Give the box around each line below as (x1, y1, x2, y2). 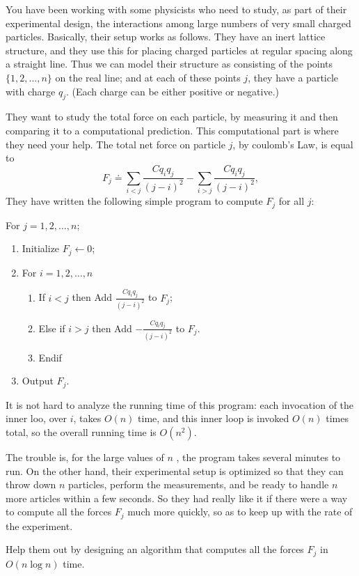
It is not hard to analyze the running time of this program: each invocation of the (6, 397, 354, 412)
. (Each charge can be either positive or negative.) (65, 84, 279, 98)
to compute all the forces (6, 504, 112, 519)
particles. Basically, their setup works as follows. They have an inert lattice (6, 29, 326, 44)
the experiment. (6, 518, 73, 533)
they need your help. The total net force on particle (6, 137, 225, 151)
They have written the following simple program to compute (6, 194, 263, 208)
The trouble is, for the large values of (6, 449, 164, 464)
